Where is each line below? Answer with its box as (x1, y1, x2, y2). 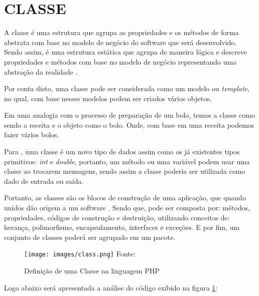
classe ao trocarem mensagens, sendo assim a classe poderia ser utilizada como (4, 166, 245, 176)
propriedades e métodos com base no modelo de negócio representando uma (4, 56, 237, 67)
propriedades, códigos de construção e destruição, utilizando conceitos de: (4, 212, 230, 222)
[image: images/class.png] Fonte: (24, 248, 136, 259)
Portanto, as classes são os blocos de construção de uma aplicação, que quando (4, 192, 246, 203)
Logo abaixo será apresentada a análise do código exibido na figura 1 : (4, 282, 218, 292)
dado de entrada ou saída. (4, 175, 84, 186)
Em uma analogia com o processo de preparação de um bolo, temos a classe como (4, 110, 255, 120)
